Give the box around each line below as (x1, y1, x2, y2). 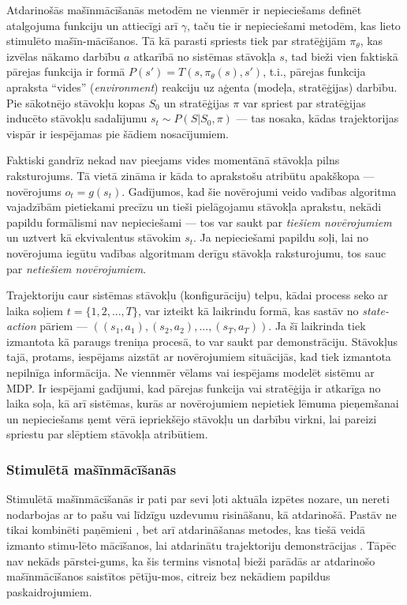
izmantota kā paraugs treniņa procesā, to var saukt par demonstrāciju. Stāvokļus (6, 333, 398, 349)
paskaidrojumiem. (6, 583, 92, 599)
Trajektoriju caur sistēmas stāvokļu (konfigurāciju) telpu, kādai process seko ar (6, 287, 388, 303)
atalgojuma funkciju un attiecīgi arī (6, 17, 178, 33)
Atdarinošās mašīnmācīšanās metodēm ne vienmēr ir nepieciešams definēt (6, 2, 362, 17)
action (6, 318, 36, 334)
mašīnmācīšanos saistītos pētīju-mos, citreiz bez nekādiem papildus (6, 568, 330, 584)
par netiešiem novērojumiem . (6, 260, 147, 276)
